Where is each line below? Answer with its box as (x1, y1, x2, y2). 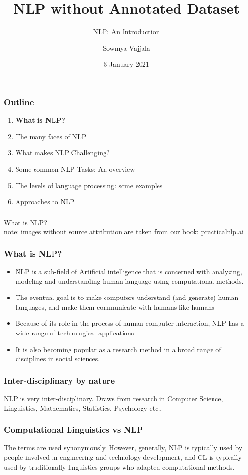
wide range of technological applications (15, 328, 134, 338)
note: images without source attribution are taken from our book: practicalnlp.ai (4, 227, 244, 237)
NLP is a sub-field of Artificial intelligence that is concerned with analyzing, (15, 266, 243, 277)
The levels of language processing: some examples (15, 180, 163, 190)
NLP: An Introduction (93, 26, 160, 36)
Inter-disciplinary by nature (4, 374, 115, 386)
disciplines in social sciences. (15, 353, 100, 364)
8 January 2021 (104, 59, 149, 69)
